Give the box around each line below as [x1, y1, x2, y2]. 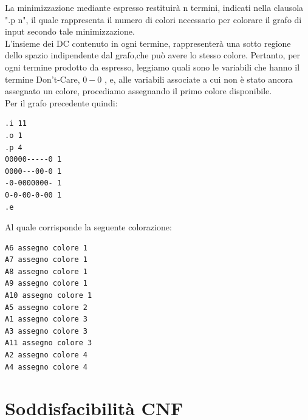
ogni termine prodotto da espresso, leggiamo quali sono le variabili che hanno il [5, 60, 300, 73]
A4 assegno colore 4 [5, 362, 88, 371]
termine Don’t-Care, [5, 72, 80, 85]
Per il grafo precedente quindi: [5, 96, 118, 109]
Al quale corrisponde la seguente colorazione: [5, 221, 172, 233]
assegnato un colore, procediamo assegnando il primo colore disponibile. [5, 84, 272, 97]
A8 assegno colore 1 [5, 267, 88, 276]
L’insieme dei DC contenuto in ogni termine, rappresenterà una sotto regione [5, 36, 291, 49]
